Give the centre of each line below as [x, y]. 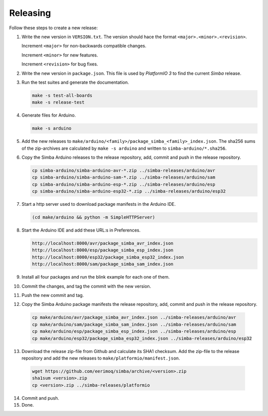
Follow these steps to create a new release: [54, 28]
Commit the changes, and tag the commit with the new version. [86, 286]
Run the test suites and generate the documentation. [75, 82]
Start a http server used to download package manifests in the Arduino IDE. [99, 204]
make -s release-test [58, 102]
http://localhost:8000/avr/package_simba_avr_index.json [103, 243]
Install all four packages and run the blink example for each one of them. [96, 277]
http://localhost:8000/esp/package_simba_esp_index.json [103, 250]
